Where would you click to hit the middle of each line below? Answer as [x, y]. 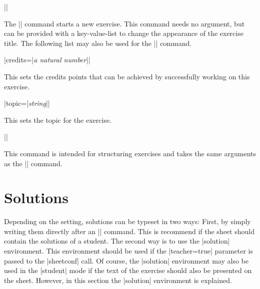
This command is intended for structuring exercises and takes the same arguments [130, 153]
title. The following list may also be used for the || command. [98, 43]
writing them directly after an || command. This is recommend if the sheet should [129, 231]
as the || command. [33, 163]
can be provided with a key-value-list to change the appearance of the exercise [124, 33]
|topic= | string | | [27, 103]
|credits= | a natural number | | [47, 60]
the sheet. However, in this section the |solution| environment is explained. [118, 280]
